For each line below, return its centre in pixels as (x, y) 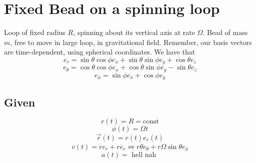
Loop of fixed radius (35, 32)
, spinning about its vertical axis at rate (134, 32)
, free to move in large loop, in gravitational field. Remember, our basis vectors (131, 42)
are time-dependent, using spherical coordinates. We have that (100, 52)
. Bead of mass (225, 32)
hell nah (144, 155)
